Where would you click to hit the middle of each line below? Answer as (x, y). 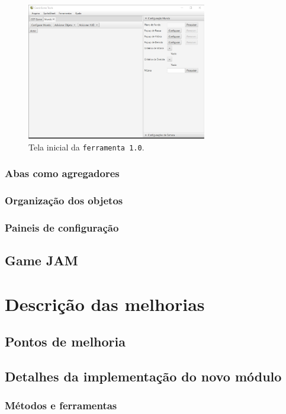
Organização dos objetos (64, 200)
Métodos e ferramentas (61, 405)
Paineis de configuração (62, 227)
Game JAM (41, 260)
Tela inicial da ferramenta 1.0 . (86, 147)
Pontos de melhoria (65, 341)
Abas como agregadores (62, 173)
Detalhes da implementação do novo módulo (143, 376)
